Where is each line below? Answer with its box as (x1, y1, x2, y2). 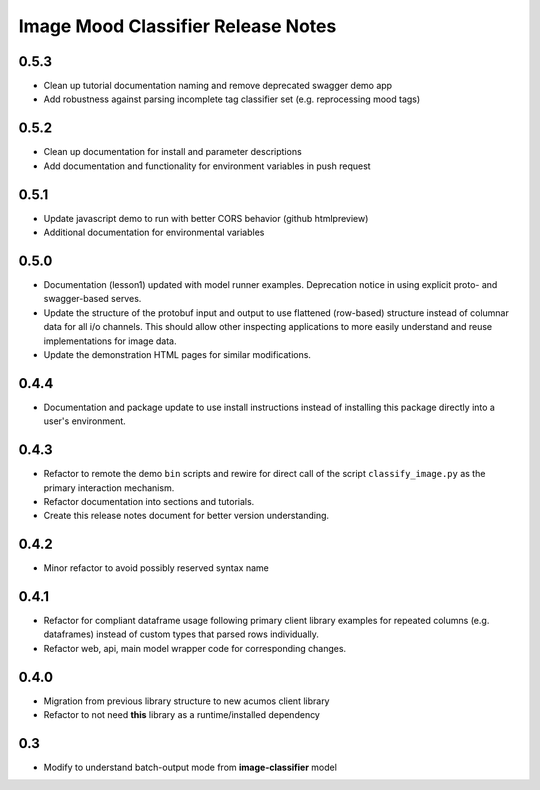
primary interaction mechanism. (43, 481, 175, 494)
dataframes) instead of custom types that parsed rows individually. (43, 628, 320, 640)
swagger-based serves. (43, 293, 142, 305)
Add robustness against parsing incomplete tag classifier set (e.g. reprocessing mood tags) (43, 93, 421, 105)
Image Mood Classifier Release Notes (18, 15, 337, 37)
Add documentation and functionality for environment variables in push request (43, 160, 371, 172)
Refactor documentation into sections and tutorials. (43, 495, 255, 507)
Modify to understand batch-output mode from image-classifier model (43, 761, 337, 774)
